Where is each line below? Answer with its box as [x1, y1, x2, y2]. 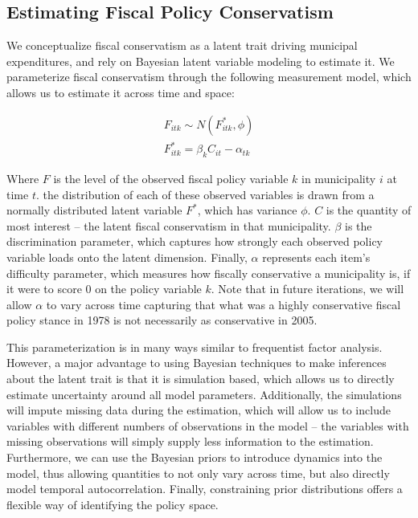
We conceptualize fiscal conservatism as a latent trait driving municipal [6, 37, 358, 54]
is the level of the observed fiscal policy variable [53, 169, 289, 186]
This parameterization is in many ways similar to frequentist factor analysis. [6, 338, 383, 355]
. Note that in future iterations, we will [211, 280, 404, 297]
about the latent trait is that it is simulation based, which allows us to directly [6, 370, 395, 387]
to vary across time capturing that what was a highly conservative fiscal [46, 296, 401, 312]
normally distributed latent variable [6, 202, 182, 218]
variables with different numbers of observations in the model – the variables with [6, 417, 409, 434]
